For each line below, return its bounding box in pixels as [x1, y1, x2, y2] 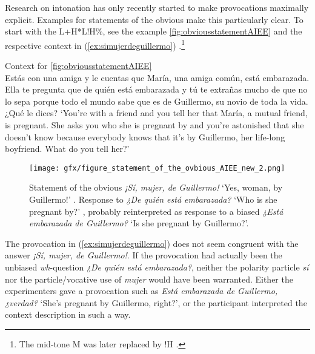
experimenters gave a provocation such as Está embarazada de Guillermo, [5, 284, 278, 297]
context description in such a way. [5, 308, 131, 321]
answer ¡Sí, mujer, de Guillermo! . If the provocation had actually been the [5, 249, 282, 261]
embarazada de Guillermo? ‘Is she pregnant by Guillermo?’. [29, 217, 249, 229]
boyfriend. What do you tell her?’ [5, 142, 130, 155]
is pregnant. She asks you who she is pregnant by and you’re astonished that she [5, 119, 304, 131]
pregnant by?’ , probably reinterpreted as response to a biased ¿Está [29, 205, 283, 217]
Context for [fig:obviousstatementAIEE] [5, 59, 152, 72]
